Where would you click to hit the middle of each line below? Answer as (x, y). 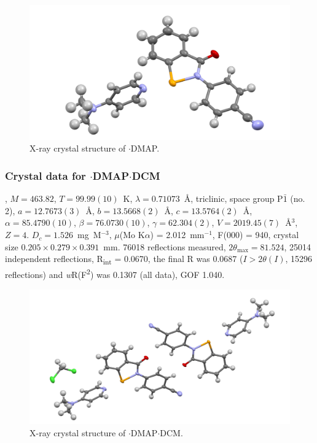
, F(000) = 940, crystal (256, 235)
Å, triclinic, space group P (233, 198)
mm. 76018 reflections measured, (165, 246)
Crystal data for (45, 175)
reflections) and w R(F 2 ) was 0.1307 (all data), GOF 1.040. (115, 274)
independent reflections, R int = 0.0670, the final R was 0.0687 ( (124, 260)
